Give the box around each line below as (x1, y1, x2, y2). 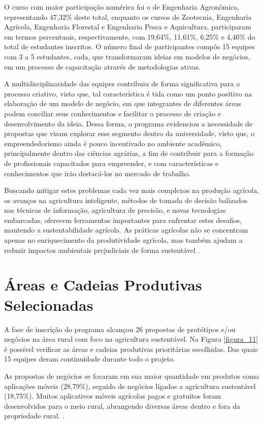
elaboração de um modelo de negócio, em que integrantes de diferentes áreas (4, 98, 241, 109)
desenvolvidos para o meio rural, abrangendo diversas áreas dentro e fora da (4, 400, 241, 411)
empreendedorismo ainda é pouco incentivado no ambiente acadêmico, (4, 138, 222, 148)
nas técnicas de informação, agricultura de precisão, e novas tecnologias (4, 205, 226, 215)
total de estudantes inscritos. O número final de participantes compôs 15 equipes (4, 41, 255, 52)
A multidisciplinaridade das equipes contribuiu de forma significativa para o (4, 78, 240, 89)
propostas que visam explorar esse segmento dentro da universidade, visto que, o (4, 128, 255, 139)
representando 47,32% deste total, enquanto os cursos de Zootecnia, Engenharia (4, 11, 252, 22)
